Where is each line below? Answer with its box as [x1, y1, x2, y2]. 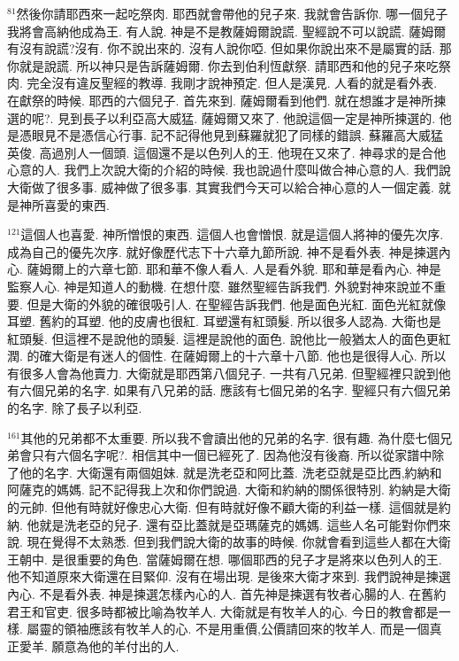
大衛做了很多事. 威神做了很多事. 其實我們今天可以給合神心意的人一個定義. [7, 177, 434, 196]
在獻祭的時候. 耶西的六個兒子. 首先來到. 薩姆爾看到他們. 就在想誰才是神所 [7, 90, 434, 109]
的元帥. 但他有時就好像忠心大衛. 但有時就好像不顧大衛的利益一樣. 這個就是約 [7, 498, 451, 517]
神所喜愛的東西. [19, 195, 110, 214]
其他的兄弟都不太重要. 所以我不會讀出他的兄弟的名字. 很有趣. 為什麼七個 [20, 428, 440, 447]
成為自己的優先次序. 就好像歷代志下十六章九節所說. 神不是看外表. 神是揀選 [7, 242, 439, 261]
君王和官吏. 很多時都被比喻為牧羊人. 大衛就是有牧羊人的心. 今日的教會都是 [7, 602, 439, 620]
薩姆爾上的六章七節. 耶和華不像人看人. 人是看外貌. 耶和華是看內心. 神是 [27, 260, 441, 278]
